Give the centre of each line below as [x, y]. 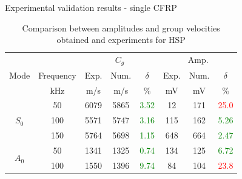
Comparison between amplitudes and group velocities [121, 28]
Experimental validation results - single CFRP [91, 7]
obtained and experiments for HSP [121, 40]
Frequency [57, 75]
